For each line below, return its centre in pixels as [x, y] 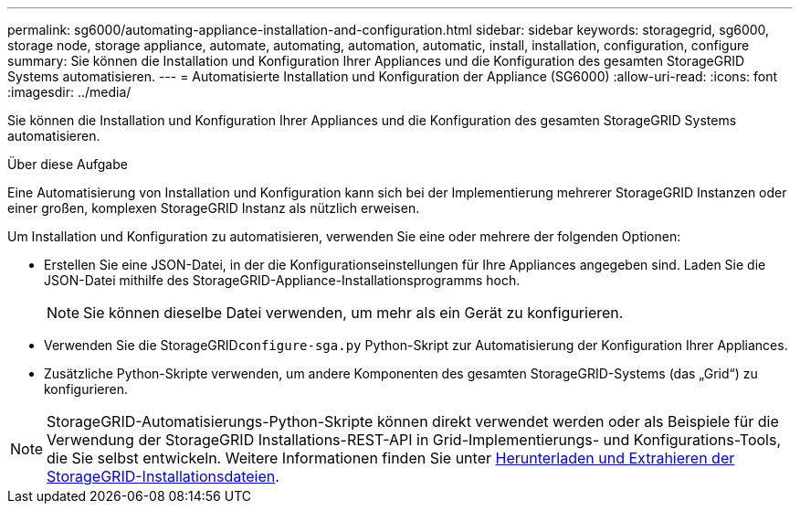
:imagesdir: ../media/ [69, 92]
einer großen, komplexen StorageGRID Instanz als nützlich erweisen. [214, 208]
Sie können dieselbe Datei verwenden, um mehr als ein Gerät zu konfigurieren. [353, 313]
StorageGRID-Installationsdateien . [163, 476]
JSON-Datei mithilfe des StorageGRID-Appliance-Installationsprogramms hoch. [282, 280]
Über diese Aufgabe [68, 164]
